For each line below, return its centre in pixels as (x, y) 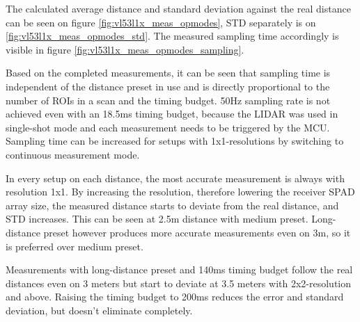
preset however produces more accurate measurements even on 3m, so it (197, 232)
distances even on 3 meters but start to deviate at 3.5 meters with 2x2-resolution (179, 283)
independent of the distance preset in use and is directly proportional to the (168, 86)
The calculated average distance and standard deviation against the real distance (178, 8)
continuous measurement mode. (73, 154)
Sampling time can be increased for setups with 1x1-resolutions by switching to (175, 141)
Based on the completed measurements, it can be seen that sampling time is (168, 73)
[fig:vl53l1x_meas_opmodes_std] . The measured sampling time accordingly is (172, 36)
